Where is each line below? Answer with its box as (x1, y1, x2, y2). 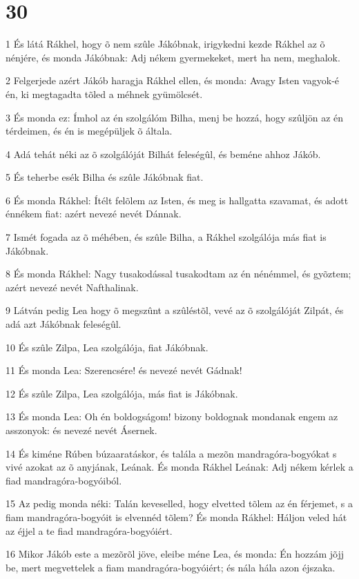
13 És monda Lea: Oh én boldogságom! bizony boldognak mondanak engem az (6, 409, 338, 424)
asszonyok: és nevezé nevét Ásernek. (6, 423, 157, 437)
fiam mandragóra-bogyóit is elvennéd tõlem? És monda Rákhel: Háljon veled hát (6, 509, 347, 524)
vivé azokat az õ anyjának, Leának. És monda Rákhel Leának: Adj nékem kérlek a (6, 460, 353, 474)
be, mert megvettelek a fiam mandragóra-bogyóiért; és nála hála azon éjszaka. (6, 560, 336, 574)
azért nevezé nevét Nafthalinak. (6, 279, 139, 294)
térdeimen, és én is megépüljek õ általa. (6, 124, 173, 138)
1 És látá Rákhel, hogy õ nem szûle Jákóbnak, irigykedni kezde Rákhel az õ (6, 37, 325, 51)
